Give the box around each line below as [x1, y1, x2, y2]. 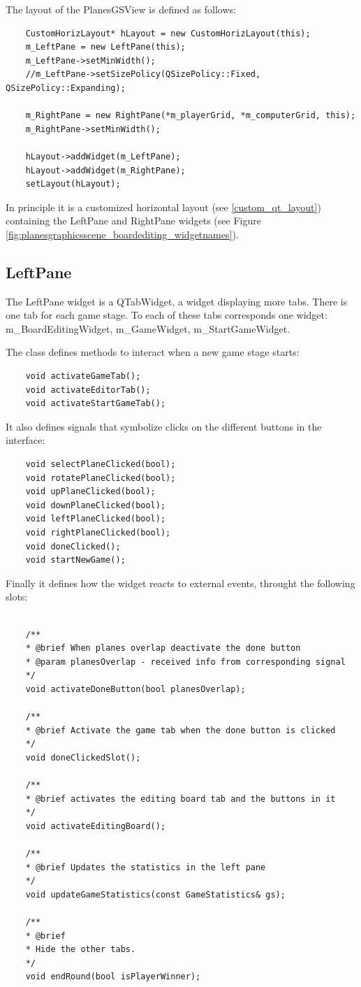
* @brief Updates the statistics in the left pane [25, 862, 266, 872]
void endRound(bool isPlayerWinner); [25, 972, 201, 982]
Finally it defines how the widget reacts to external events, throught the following [6, 575, 355, 590]
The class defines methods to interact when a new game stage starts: [6, 345, 300, 359]
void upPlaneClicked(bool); [25, 487, 156, 497]
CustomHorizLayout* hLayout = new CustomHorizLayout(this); [25, 28, 311, 38]
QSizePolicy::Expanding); [6, 82, 126, 93]
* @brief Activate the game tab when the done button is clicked [25, 725, 336, 735]
